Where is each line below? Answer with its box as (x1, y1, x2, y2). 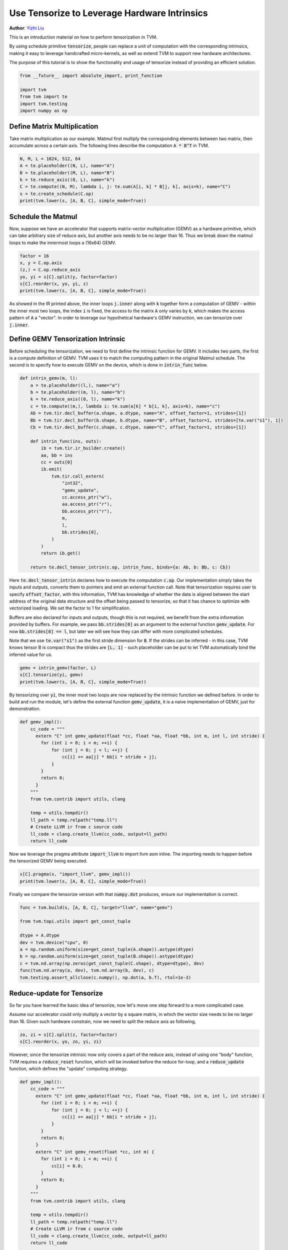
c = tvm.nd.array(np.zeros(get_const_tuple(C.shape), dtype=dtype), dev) (19, 960, 204, 966)
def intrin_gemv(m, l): (19, 375, 78, 381)
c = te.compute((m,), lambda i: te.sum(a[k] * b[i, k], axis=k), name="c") (30, 403, 220, 409)
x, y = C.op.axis (19, 260, 62, 265)
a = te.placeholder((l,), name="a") (30, 382, 120, 388)
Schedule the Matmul (9, 212, 77, 221)
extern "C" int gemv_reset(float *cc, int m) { (35, 1149, 154, 1154)
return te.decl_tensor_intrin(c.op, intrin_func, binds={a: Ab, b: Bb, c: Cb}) (30, 564, 231, 570)
